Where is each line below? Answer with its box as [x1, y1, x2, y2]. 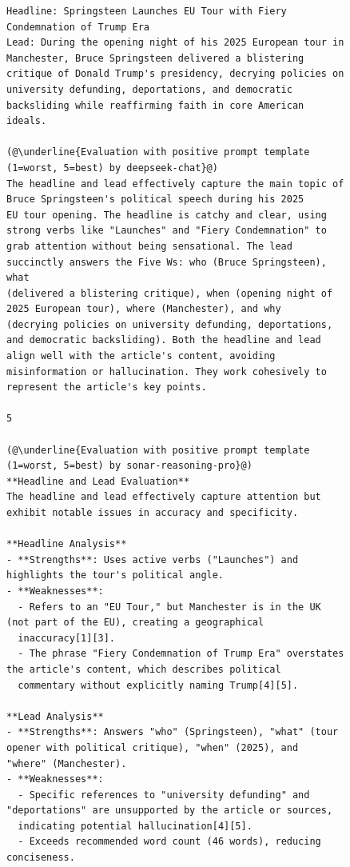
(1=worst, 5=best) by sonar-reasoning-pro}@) [6, 460, 253, 472]
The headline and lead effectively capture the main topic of [6, 178, 344, 190]
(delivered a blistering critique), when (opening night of [6, 287, 333, 299]
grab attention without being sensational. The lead [6, 240, 292, 252]
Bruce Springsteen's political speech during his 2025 [6, 194, 304, 206]
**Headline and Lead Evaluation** [6, 475, 190, 487]
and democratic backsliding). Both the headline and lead [6, 334, 321, 346]
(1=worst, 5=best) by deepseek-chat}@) [6, 162, 218, 174]
